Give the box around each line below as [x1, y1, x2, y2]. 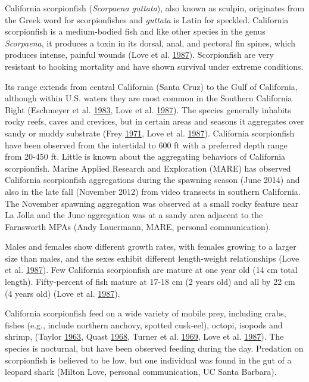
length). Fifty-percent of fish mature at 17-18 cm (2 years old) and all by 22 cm [5, 275, 295, 288]
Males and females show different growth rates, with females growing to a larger [5, 240, 296, 253]
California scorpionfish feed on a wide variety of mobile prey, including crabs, [5, 307, 286, 319]
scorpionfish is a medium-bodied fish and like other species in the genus [5, 25, 266, 38]
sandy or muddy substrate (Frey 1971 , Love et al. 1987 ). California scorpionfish [5, 126, 295, 139]
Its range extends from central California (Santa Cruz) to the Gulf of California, [5, 80, 298, 92]
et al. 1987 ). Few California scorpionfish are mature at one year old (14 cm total [5, 263, 298, 276]
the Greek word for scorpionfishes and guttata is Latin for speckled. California [5, 13, 289, 26]
